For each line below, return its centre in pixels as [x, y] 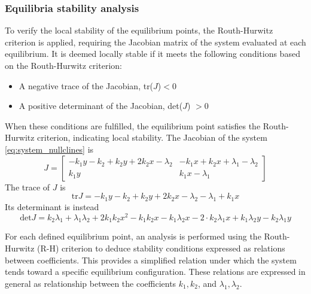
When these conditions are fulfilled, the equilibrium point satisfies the [133, 125]
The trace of [28, 187]
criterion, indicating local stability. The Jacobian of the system [152, 137]
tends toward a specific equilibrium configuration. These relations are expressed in [155, 272]
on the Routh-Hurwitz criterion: [63, 65]
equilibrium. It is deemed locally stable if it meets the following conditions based [153, 54]
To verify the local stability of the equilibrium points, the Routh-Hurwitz [139, 30]
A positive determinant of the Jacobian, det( [101, 106]
